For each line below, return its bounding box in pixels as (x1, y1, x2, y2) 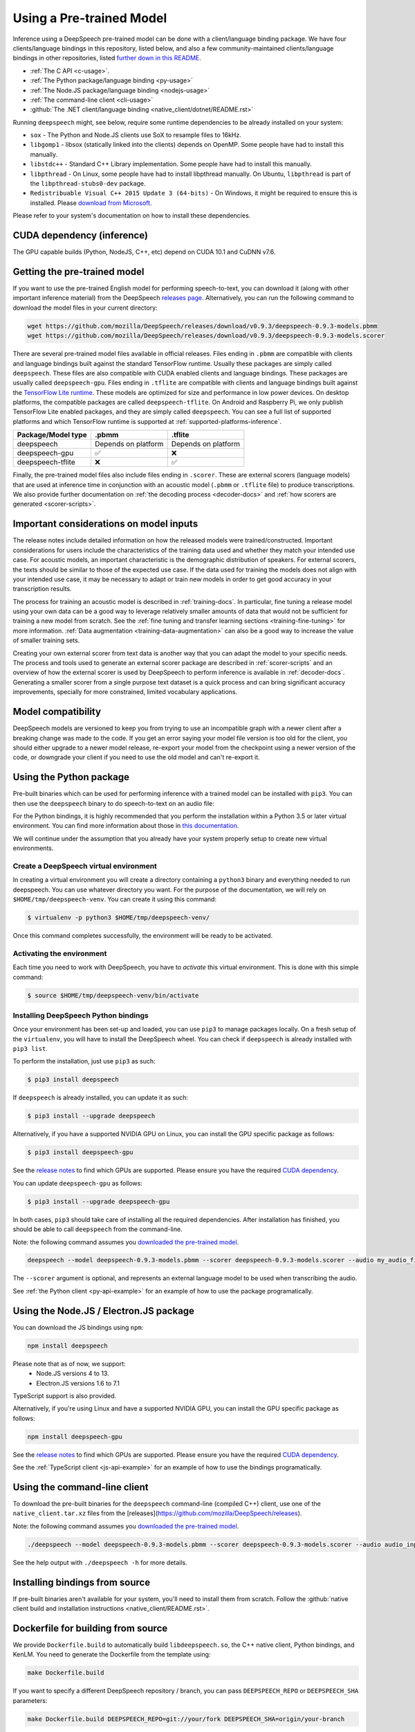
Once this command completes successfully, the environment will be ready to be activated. (12, 932, 273, 940)
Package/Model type (17, 430, 87, 440)
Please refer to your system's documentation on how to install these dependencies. (12, 211, 251, 220)
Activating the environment (12, 948, 107, 958)
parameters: (12, 1696, 48, 1704)
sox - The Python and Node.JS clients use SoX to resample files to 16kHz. (30, 131, 241, 139)
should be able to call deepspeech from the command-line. (12, 1225, 183, 1233)
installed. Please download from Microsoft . (30, 198, 152, 207)
